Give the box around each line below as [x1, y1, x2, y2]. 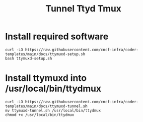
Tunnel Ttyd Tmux [45, 3, 122, 14]
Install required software [5, 31, 109, 42]
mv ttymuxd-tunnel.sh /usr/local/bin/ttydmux [5, 108, 101, 113]
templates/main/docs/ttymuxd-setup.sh [5, 52, 85, 57]
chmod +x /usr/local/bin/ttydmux [5, 112, 74, 117]
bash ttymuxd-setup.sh [5, 56, 52, 61]
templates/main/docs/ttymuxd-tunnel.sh [5, 104, 88, 109]
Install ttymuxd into [5, 72, 87, 84]
